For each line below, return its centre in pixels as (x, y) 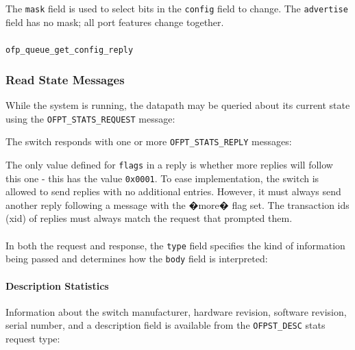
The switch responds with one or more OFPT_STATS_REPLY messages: (149, 141)
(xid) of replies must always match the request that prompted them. (149, 218)
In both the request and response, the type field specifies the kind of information (175, 245)
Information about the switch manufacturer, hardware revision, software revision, (176, 311)
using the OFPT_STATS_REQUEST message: (90, 118)
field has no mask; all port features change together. (115, 22)
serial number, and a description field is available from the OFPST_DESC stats (166, 325)
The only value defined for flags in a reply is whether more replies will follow (169, 164)
